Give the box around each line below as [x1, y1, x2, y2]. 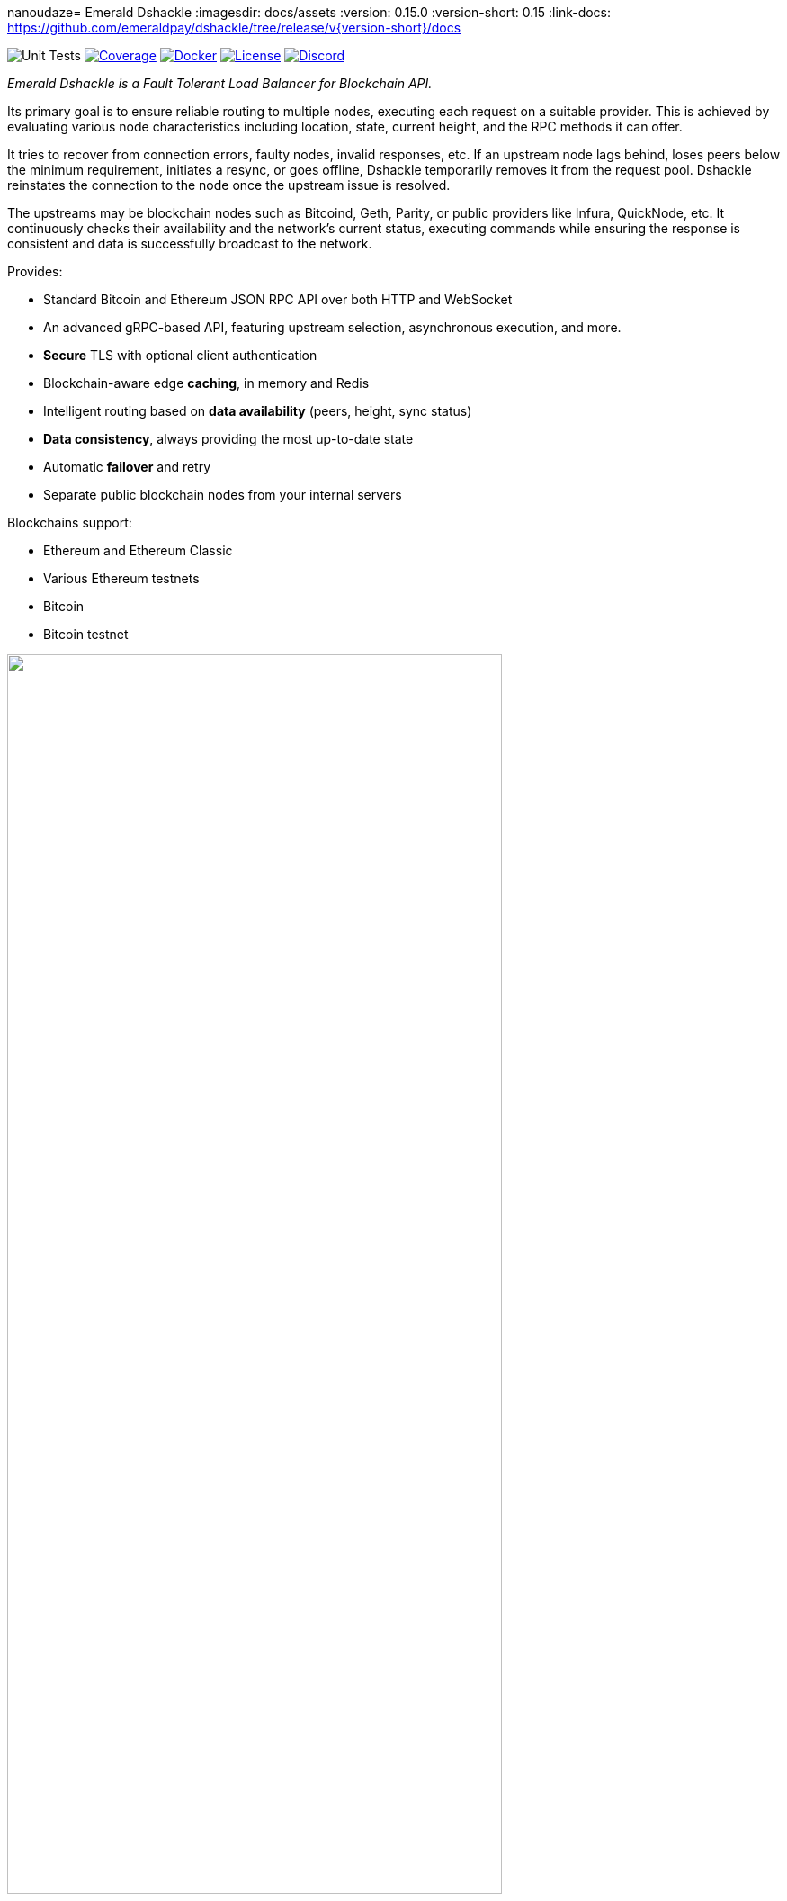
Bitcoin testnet [43, 626, 129, 642]
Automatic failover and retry [43, 459, 211, 474]
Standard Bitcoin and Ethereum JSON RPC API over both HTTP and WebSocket [43, 292, 513, 307]
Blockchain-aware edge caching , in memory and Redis [43, 375, 370, 391]
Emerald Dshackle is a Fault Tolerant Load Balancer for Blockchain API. [7, 76, 433, 91]
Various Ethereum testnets [43, 571, 200, 586]
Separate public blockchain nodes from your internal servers [43, 487, 402, 502]
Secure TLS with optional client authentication [43, 347, 317, 363]
